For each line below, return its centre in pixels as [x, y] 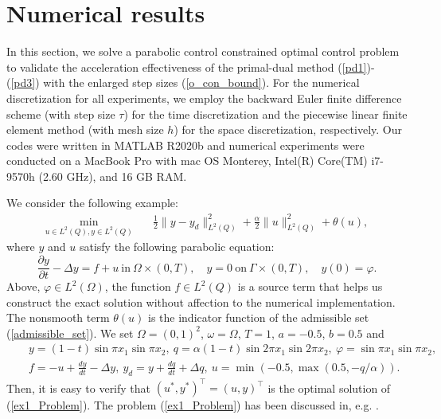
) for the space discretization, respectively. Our [288, 129]
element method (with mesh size [85, 129]
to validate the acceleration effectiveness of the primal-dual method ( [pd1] [187, 67]
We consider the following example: [92, 203]
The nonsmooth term [58, 317]
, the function [138, 286]
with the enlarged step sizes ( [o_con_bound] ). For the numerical [201, 82]
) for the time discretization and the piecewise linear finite [265, 114]
